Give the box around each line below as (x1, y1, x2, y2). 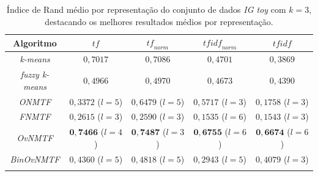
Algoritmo (13, 36, 57, 49)
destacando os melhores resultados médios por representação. (45, 15, 273, 28)
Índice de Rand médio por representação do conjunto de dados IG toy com (6, 3, 286, 15)
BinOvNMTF (10, 152, 60, 165)
